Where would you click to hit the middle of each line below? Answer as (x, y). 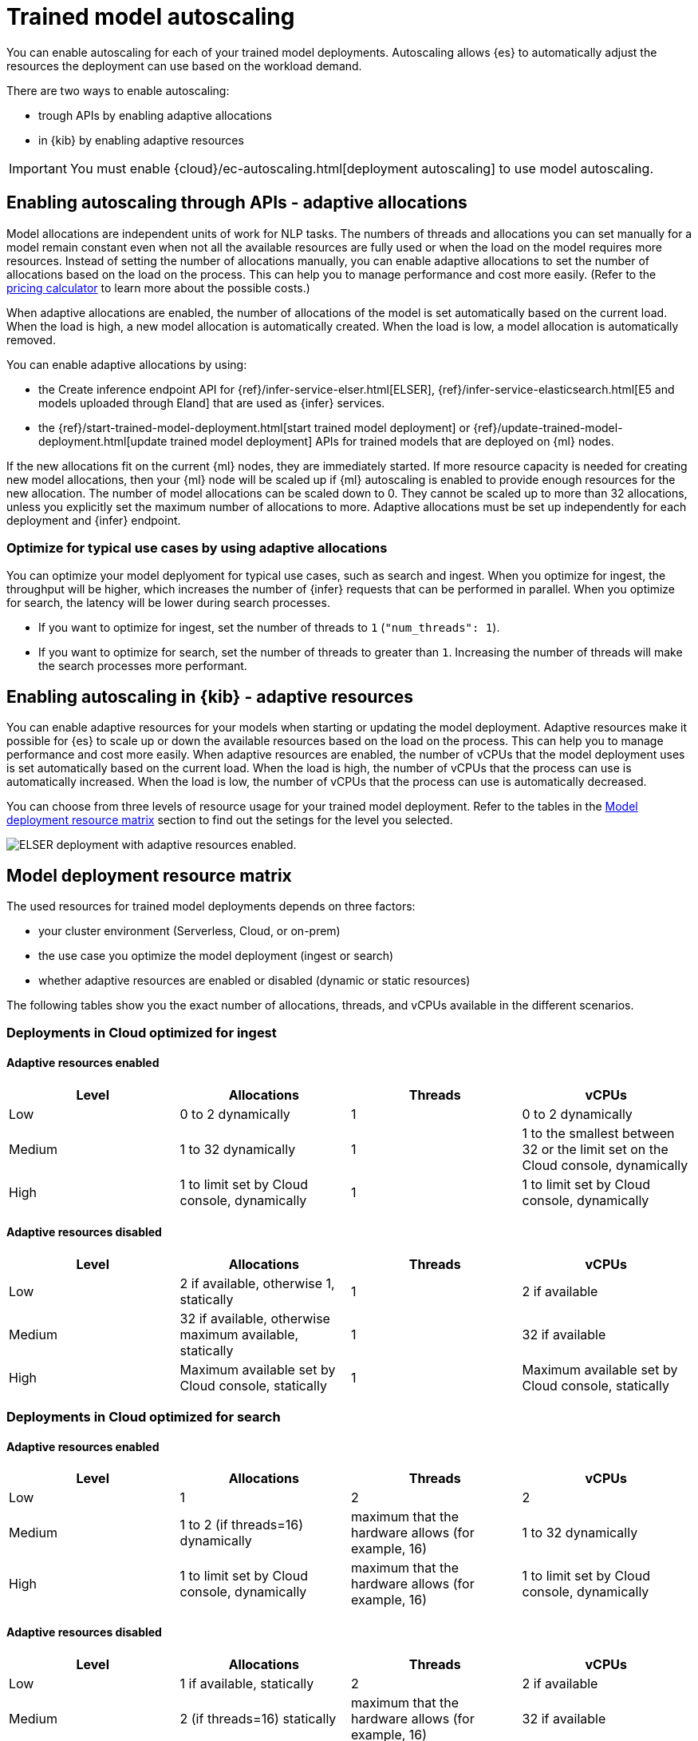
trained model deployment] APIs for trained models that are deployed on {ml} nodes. (392, 441)
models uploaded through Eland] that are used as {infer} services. (212, 403)
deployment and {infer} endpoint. (94, 520)
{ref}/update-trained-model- (548, 427)
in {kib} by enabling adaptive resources (141, 140)
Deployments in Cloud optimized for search (144, 1417)
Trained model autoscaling (151, 17)
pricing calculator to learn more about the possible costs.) (158, 288)
